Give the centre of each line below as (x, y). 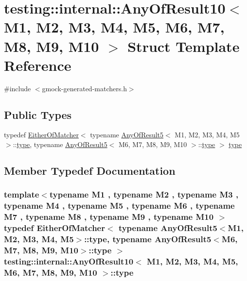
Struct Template (184, 46)
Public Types (38, 114)
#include (18, 88)
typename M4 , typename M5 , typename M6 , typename (119, 206)
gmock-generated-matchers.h (84, 88)
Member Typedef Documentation (90, 171)
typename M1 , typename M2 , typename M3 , (144, 194)
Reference (38, 65)
